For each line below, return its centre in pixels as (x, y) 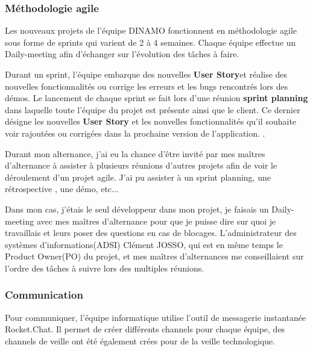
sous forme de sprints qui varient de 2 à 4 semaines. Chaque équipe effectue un (150, 42)
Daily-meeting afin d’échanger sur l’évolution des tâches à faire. (122, 54)
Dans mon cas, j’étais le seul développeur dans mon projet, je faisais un (137, 209)
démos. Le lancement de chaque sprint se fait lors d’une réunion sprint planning (156, 98)
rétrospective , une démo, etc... (62, 189)
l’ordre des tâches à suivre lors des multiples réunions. (105, 268)
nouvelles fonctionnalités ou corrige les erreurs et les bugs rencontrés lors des (147, 86)
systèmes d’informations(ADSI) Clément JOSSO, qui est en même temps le (144, 244)
